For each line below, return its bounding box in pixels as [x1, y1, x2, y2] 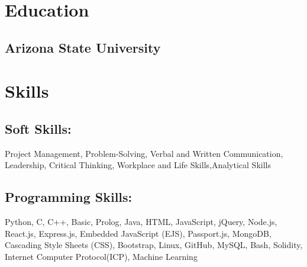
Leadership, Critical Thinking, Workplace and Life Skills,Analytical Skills [5, 159, 271, 171]
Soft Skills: [5, 119, 72, 137]
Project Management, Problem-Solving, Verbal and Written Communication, [5, 147, 283, 159]
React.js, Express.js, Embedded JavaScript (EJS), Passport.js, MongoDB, [5, 227, 272, 239]
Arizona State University [5, 38, 161, 56]
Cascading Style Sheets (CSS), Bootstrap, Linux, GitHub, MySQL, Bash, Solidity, [5, 239, 303, 251]
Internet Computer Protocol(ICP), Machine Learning [5, 250, 198, 262]
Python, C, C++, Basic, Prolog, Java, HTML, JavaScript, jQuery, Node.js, [5, 215, 277, 228]
